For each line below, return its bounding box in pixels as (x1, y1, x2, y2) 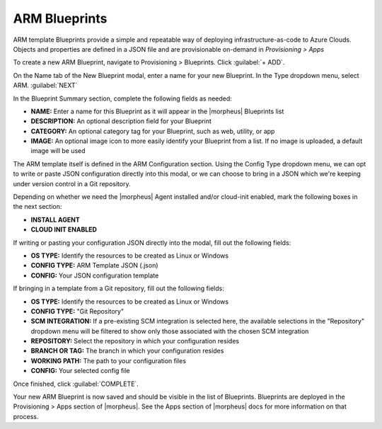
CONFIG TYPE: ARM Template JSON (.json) (30, 261, 158, 270)
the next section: (13, 202, 62, 211)
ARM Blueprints (13, 11, 108, 26)
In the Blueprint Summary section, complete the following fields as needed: (13, 94, 233, 103)
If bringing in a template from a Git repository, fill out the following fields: (13, 284, 224, 293)
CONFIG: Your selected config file (30, 367, 130, 375)
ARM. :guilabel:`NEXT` (13, 81, 78, 90)
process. (13, 412, 39, 421)
